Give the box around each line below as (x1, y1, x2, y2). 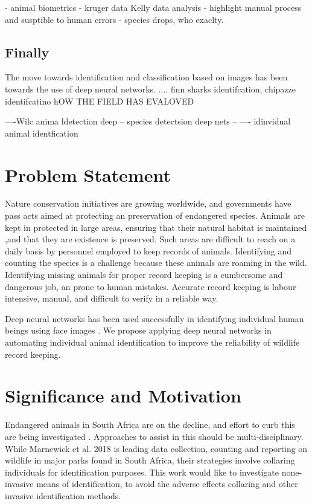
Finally (5, 42, 49, 61)
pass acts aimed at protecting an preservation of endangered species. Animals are (5, 209, 305, 222)
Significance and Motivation (5, 383, 241, 408)
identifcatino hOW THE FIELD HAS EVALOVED (5, 94, 194, 107)
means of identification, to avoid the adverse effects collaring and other (36, 477, 298, 490)
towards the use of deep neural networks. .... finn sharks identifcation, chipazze (5, 82, 296, 95)
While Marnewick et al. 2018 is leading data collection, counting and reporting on (5, 442, 308, 454)
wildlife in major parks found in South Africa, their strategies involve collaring (5, 454, 295, 467)
